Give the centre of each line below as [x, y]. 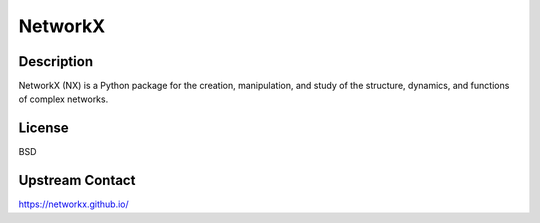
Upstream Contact [77, 180]
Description [56, 61]
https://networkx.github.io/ [73, 204]
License [43, 128]
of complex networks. [63, 99]
